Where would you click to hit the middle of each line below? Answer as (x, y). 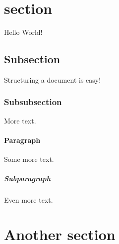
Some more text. (29, 159)
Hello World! (23, 32)
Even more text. (29, 200)
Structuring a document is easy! (53, 79)
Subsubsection (33, 102)
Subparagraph (27, 179)
